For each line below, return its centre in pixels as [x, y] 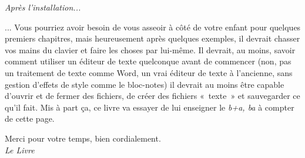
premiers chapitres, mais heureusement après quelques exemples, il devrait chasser [152, 38]
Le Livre [20, 150]
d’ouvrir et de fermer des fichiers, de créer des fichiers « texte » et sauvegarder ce [152, 96]
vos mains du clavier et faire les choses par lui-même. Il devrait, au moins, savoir [150, 49]
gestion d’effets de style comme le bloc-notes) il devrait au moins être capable [145, 84]
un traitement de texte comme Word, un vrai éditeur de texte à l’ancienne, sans [149, 72]
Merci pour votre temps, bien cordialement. [83, 138]
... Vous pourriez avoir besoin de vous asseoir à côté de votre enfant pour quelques [153, 27]
